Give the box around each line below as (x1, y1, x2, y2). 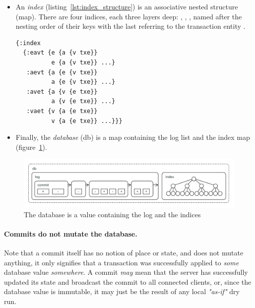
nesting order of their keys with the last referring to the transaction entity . (15, 21, 246, 31)
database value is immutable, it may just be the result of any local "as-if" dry (4, 286, 240, 297)
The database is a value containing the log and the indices (24, 209, 201, 219)
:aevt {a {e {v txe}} (26, 68, 98, 76)
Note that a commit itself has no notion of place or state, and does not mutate (4, 247, 244, 258)
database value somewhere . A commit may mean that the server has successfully (4, 267, 248, 277)
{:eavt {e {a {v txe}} (23, 49, 98, 57)
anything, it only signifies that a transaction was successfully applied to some (4, 257, 239, 267)
